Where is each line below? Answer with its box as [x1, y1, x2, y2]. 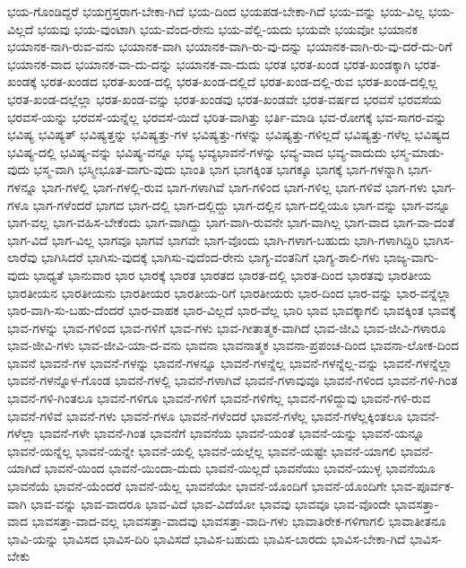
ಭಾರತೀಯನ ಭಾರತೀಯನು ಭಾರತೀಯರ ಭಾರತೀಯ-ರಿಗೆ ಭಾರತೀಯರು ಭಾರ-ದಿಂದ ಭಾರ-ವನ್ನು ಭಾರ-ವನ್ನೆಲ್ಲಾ [7, 283, 452, 301]
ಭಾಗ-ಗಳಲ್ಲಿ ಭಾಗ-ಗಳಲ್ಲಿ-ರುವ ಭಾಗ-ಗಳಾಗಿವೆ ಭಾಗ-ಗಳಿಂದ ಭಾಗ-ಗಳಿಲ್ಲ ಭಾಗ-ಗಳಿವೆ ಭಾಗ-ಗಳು [41, 177, 427, 196]
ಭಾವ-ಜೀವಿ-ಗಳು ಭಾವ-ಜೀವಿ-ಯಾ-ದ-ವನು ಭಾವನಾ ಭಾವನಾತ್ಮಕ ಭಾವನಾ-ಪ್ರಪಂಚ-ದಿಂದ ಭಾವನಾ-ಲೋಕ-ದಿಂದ [7, 336, 459, 354]
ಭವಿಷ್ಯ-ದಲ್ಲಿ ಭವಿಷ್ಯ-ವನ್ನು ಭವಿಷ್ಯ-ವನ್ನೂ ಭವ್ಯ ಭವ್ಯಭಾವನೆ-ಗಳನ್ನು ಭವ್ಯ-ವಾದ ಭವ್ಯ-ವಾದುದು [7, 142, 387, 161]
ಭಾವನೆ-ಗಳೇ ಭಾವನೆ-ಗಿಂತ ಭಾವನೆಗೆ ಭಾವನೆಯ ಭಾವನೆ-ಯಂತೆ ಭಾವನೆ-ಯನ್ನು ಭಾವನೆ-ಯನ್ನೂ [39, 424, 425, 442]
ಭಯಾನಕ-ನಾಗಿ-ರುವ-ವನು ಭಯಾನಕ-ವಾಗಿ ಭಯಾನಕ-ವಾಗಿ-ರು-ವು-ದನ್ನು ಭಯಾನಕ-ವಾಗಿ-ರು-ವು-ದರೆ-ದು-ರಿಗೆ [7, 37, 453, 56]
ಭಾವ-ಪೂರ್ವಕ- [391, 476, 454, 495]
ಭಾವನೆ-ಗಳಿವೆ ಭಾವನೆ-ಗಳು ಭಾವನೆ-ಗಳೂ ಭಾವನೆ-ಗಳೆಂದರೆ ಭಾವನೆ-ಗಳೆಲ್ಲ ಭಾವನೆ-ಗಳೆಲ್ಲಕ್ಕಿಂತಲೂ [7, 406, 403, 424]
